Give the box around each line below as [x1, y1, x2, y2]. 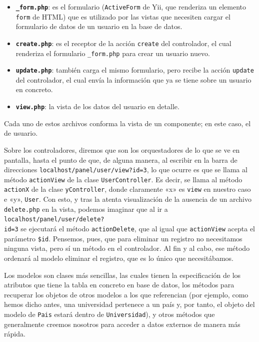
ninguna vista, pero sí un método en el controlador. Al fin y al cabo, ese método [4, 243, 250, 253]
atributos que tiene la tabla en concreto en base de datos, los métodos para [4, 279, 234, 290]
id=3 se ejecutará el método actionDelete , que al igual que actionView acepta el [4, 223, 255, 234]
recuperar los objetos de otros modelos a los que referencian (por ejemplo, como [4, 289, 248, 299]
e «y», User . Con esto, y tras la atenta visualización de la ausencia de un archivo [4, 194, 251, 204]
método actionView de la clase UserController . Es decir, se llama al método [4, 174, 242, 184]
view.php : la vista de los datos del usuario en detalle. [15, 101, 179, 112]
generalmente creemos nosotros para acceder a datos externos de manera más [4, 318, 240, 329]
